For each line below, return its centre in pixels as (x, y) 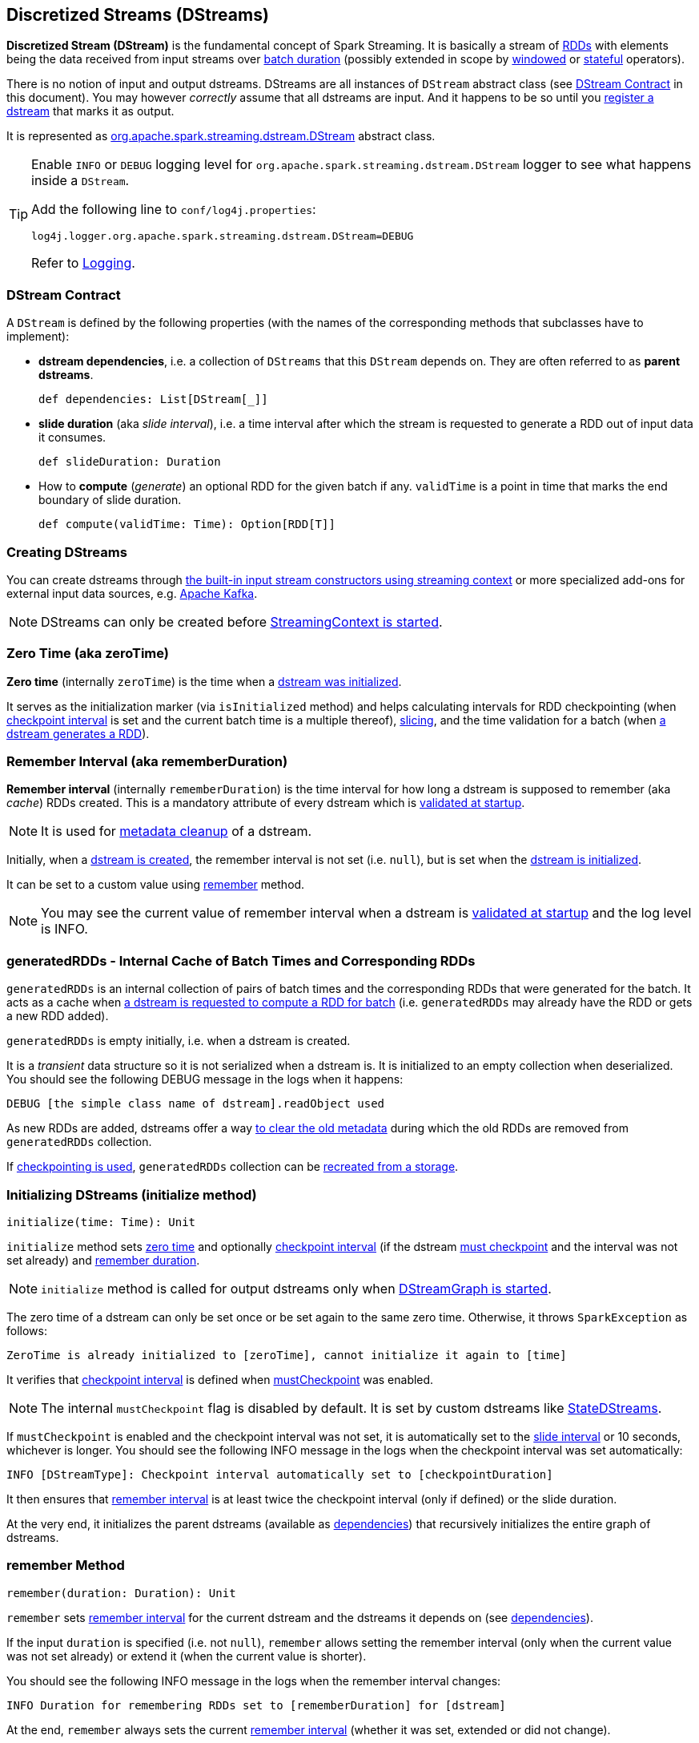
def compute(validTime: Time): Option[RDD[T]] (187, 525)
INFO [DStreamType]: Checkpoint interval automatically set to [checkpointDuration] (280, 1474)
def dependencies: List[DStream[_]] (153, 399)
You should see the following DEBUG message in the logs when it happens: (205, 1079)
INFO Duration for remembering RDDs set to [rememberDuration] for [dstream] (256, 1705)
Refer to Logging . (83, 263)
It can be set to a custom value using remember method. (156, 885)
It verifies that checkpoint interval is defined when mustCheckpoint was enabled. (220, 1379)
